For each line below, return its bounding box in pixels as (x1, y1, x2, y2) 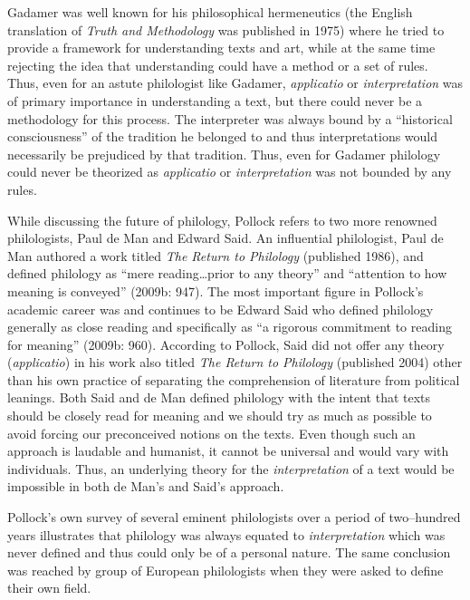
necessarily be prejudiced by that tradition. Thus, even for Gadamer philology (7, 144, 441, 163)
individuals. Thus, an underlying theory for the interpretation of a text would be (7, 459, 455, 478)
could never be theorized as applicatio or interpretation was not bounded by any (7, 162, 452, 181)
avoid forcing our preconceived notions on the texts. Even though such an (7, 423, 416, 442)
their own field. (7, 578, 91, 597)
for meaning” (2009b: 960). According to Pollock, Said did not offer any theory (7, 334, 445, 353)
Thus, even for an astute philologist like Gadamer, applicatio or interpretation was (7, 73, 464, 92)
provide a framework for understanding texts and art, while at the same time (7, 38, 436, 57)
